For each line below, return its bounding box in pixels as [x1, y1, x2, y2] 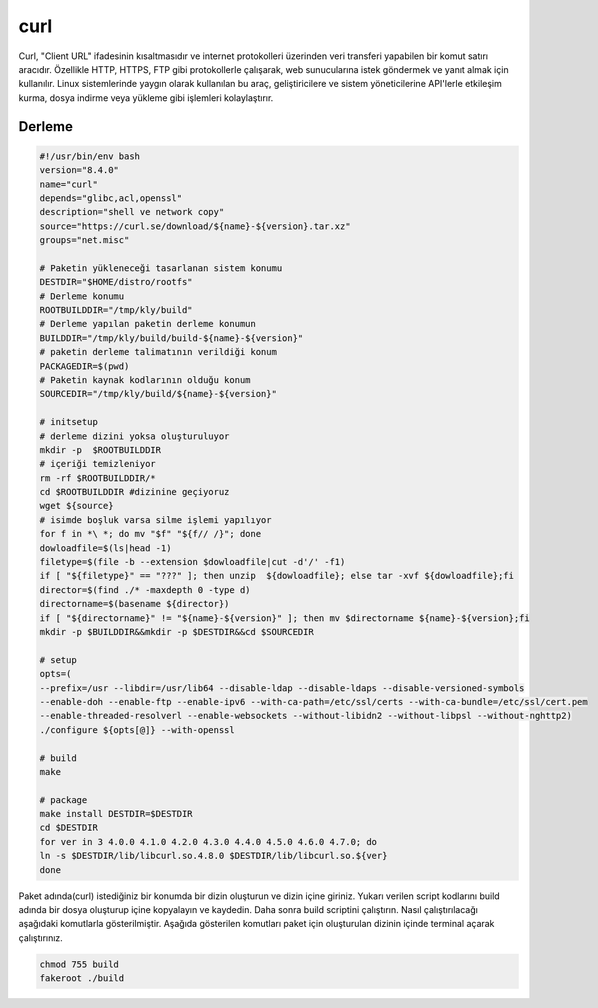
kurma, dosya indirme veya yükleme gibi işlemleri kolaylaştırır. [18, 91, 274, 104]
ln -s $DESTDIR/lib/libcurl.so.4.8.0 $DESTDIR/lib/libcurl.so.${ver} [39, 850, 388, 862]
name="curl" [39, 178, 99, 190]
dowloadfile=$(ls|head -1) [39, 542, 172, 554]
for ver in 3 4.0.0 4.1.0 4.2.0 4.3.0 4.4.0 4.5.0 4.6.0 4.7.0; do [39, 836, 378, 847]
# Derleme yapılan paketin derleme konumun [39, 318, 257, 330]
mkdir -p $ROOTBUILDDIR [39, 444, 162, 455]
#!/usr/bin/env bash [39, 150, 140, 162]
